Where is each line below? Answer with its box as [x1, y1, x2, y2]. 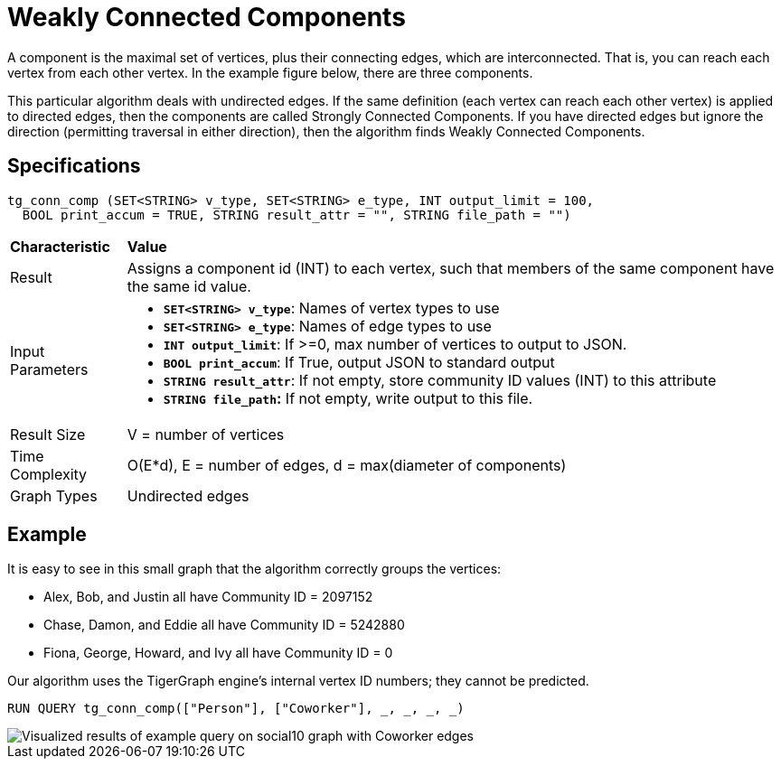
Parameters [10, 360, 89, 378]
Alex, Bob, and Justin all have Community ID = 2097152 [43, 589, 373, 605]
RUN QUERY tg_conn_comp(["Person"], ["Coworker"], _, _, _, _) [7, 701, 465, 716]
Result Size [10, 425, 86, 444]
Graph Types [10, 486, 98, 505]
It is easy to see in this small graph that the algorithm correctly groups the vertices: [7, 561, 502, 577]
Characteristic [10, 237, 110, 256]
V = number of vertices [127, 425, 285, 444]
